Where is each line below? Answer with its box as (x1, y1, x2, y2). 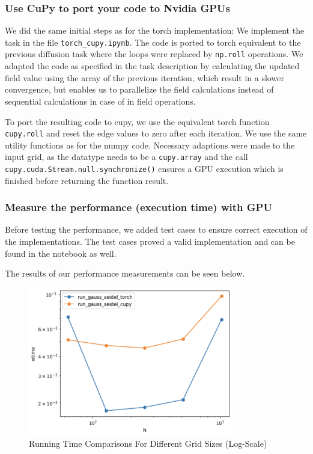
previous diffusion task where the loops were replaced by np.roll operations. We (5, 48, 303, 60)
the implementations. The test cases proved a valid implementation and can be (5, 235, 295, 248)
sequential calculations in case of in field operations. (5, 94, 196, 107)
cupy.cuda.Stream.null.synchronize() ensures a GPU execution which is (5, 162, 284, 174)
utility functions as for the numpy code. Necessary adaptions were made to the (5, 138, 295, 151)
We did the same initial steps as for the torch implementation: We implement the (5, 24, 305, 37)
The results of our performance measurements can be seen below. (5, 267, 245, 280)
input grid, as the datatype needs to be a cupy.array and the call (5, 150, 248, 163)
